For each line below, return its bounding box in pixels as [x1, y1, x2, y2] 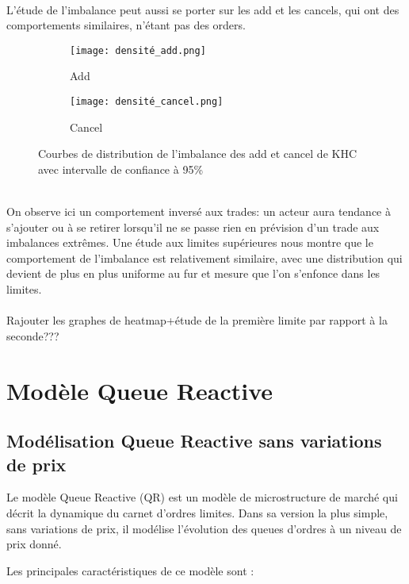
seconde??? [6, 327, 59, 344]
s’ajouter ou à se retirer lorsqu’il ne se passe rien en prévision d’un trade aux [6, 218, 380, 235]
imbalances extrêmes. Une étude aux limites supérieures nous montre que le [6, 234, 373, 251]
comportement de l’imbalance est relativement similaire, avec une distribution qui [6, 249, 403, 266]
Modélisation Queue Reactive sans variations [6, 428, 382, 453]
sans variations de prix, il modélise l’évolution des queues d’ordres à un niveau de [6, 520, 402, 536]
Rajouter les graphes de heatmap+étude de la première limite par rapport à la [6, 312, 388, 328]
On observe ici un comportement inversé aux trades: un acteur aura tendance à [6, 203, 392, 220]
